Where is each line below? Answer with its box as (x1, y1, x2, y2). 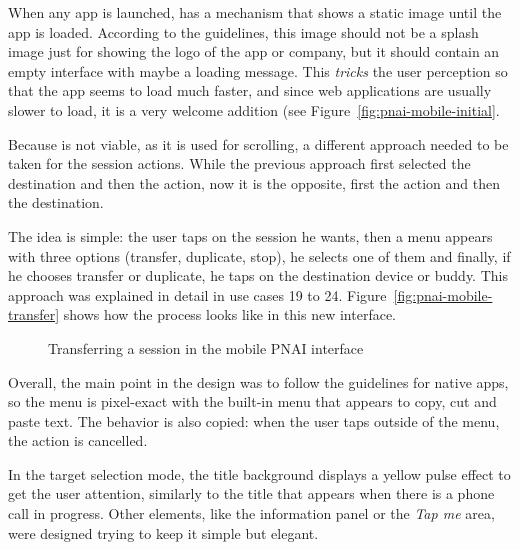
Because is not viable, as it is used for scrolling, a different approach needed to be (8, 133, 509, 154)
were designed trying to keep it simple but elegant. (8, 522, 319, 543)
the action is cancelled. (8, 430, 148, 451)
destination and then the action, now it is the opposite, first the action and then (8, 172, 500, 193)
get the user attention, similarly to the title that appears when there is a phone (8, 483, 495, 504)
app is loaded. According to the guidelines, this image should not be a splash (8, 21, 479, 42)
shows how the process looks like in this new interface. (63, 304, 397, 325)
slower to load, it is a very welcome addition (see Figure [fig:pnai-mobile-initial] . (8, 99, 500, 120)
